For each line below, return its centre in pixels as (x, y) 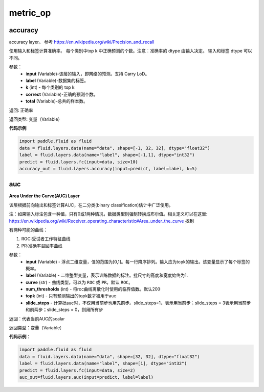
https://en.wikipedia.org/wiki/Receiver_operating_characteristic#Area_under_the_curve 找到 (101, 221)
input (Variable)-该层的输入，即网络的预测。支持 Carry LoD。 (88, 74)
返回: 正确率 (21, 110)
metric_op (30, 13)
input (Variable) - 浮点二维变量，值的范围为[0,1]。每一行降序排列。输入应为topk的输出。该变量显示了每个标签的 (138, 261)
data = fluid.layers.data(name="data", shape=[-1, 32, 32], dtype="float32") (115, 148)
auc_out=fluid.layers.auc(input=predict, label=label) (86, 377)
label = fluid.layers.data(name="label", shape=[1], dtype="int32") (103, 364)
